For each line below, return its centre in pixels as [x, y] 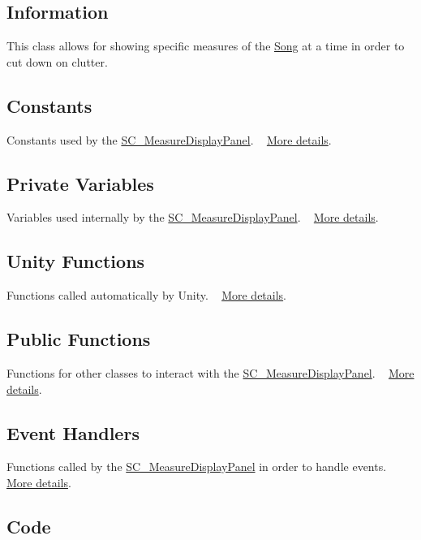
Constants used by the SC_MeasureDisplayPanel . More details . [169, 139]
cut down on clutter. [57, 61]
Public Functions [79, 339]
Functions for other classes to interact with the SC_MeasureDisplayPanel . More [210, 372]
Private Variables [80, 183]
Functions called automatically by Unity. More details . [146, 295]
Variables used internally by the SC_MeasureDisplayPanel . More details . [193, 217]
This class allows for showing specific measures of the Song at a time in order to [206, 46]
